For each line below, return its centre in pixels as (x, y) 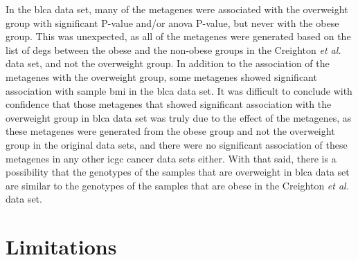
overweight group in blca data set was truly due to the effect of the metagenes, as (179, 117)
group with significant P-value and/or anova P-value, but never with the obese (172, 22)
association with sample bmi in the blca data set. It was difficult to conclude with (179, 90)
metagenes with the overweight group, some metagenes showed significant (161, 76)
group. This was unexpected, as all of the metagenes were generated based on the (178, 36)
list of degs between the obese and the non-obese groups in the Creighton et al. (173, 49)
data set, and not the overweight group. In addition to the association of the (168, 63)
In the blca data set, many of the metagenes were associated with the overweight (177, 9)
